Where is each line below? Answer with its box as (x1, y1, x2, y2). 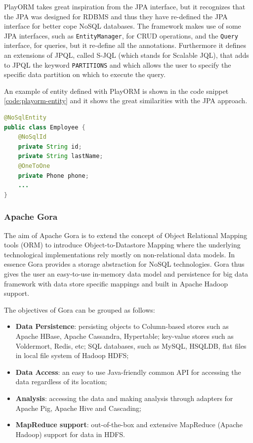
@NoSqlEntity (4, 114, 46, 121)
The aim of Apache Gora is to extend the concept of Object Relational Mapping (4, 230, 247, 240)
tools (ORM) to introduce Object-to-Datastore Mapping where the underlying (4, 240, 241, 250)
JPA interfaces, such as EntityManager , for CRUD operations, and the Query (4, 30, 238, 40)
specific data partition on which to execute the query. (4, 69, 166, 80)
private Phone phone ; (18, 172, 89, 179)
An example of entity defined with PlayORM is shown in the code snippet (4, 85, 229, 96)
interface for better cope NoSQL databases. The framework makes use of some (4, 21, 241, 31)
